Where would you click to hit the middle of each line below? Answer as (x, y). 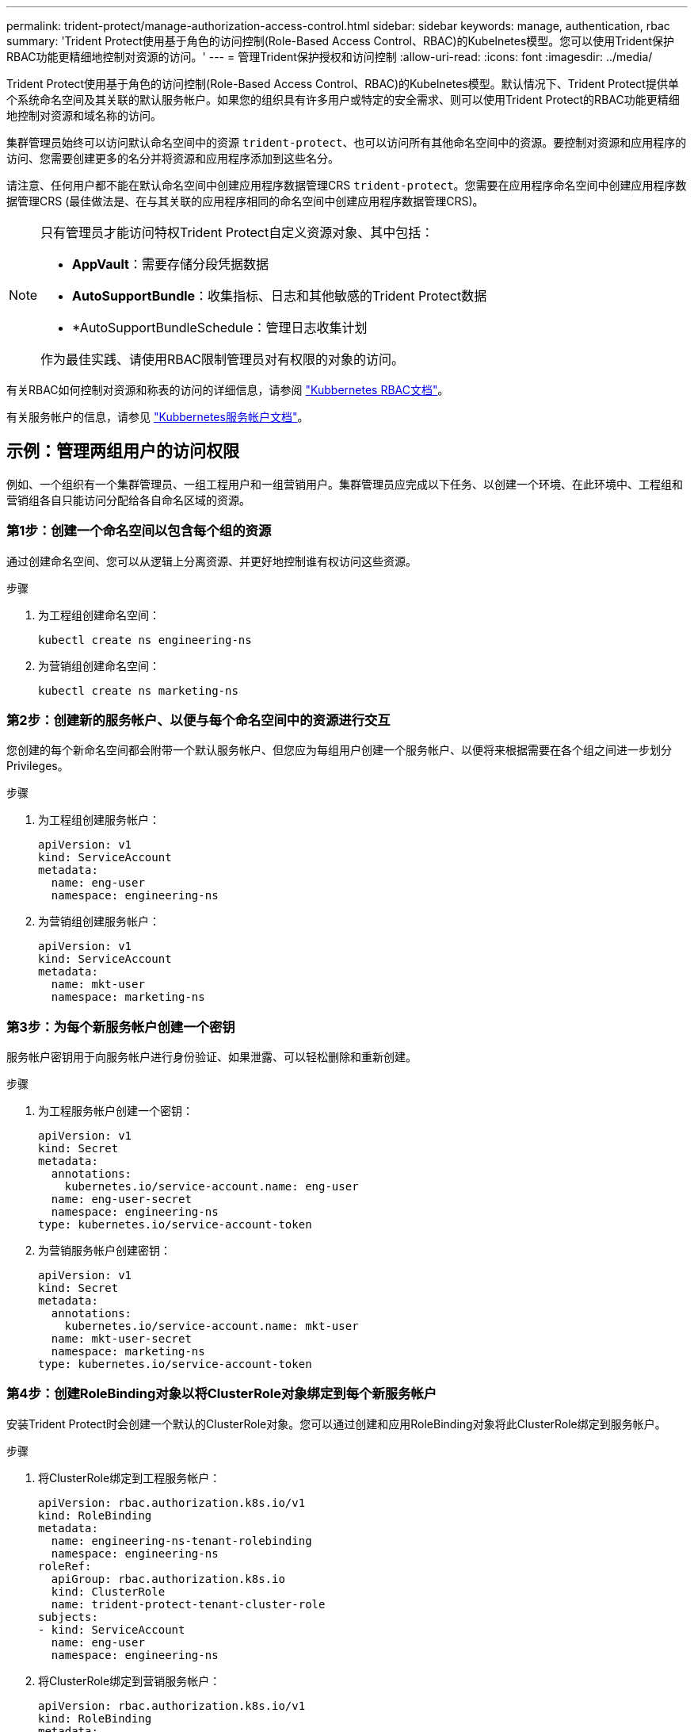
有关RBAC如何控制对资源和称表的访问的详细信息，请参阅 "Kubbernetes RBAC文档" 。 (228, 390)
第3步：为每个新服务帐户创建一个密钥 (121, 1027)
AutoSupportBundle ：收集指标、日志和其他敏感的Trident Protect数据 (280, 296)
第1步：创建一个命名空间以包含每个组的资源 (139, 531)
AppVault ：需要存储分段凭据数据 (170, 264)
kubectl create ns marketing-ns (138, 690)
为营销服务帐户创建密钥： (105, 1251)
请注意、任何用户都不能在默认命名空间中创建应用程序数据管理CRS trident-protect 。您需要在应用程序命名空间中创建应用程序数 (347, 185)
